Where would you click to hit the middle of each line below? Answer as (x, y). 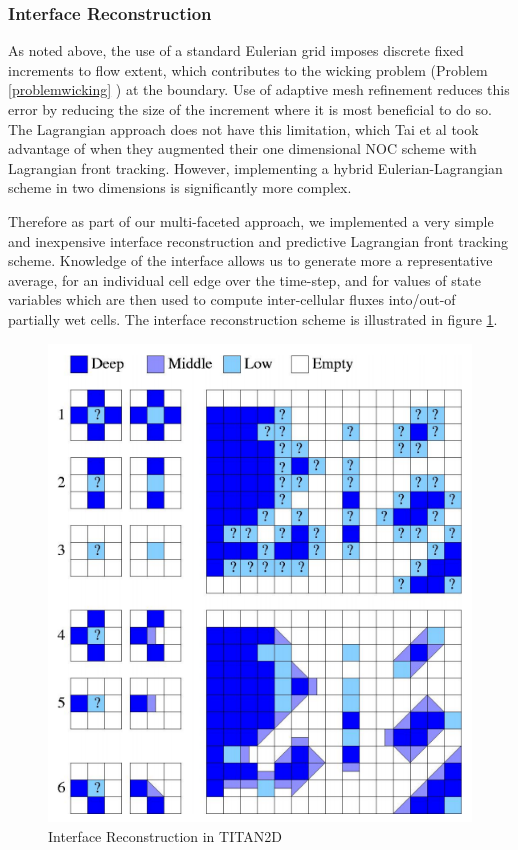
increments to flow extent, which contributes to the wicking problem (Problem (248, 69)
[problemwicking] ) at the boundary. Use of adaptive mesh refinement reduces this (259, 89)
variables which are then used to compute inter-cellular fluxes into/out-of (232, 299)
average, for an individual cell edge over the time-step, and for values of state (244, 279)
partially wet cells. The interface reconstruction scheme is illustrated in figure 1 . (253, 318)
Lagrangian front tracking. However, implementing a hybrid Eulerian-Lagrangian (255, 167)
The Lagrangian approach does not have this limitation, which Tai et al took (243, 128)
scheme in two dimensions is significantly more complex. (180, 187)
